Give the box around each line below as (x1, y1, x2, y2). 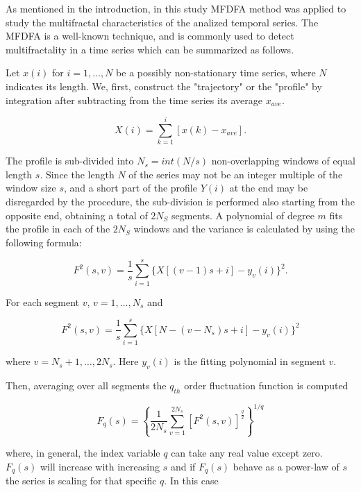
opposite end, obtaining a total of (6, 207, 148, 222)
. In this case (164, 473, 219, 488)
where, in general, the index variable (6, 446, 160, 460)
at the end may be (229, 180, 308, 195)
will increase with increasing (40, 459, 160, 473)
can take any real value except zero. (171, 446, 323, 460)
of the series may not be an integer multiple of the (128, 167, 343, 181)
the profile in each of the (6, 221, 110, 236)
